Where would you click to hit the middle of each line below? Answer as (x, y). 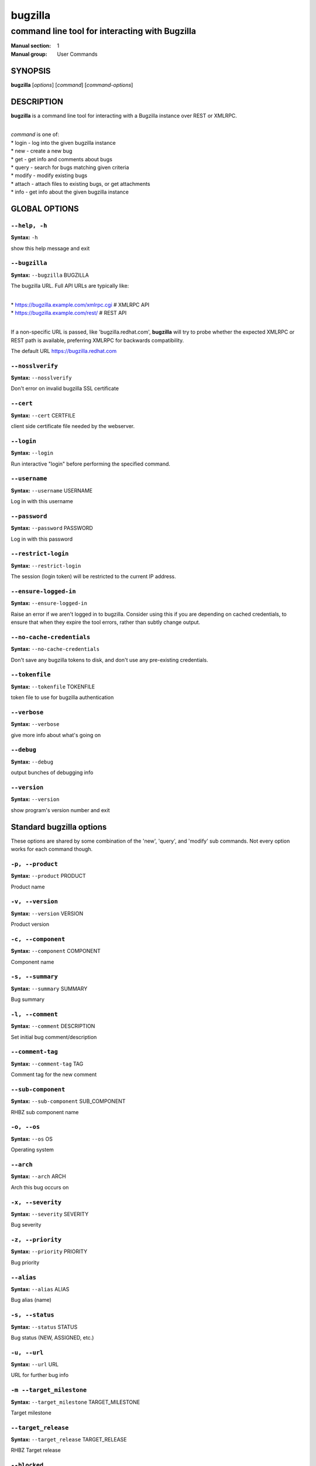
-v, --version (35, 902)
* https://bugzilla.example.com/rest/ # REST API (69, 313)
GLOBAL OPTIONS (45, 208)
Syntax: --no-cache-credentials (55, 649)
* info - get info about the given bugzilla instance (70, 192)
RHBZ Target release (36, 1450)
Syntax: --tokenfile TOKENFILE (53, 687)
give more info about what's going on (56, 735)
